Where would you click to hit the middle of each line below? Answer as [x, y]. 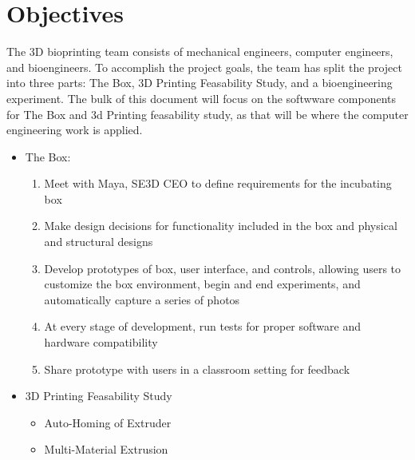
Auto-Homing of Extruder [108, 422]
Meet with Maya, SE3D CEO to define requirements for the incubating [218, 183]
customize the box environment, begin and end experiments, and [202, 284]
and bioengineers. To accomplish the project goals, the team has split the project [204, 67]
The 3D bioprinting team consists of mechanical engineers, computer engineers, [200, 52]
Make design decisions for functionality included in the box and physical [221, 226]
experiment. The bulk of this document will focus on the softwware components [202, 98]
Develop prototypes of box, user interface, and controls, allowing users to [223, 268]
